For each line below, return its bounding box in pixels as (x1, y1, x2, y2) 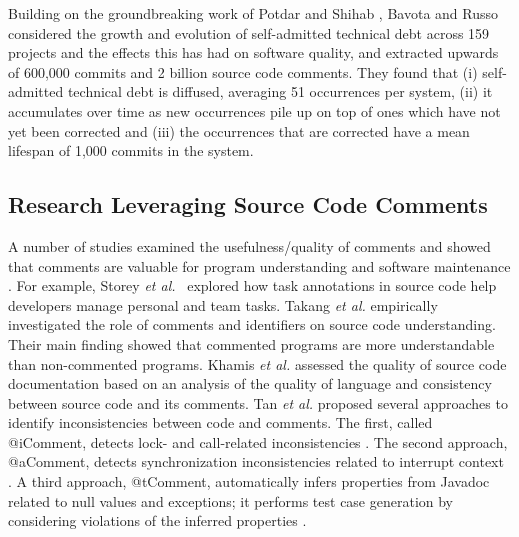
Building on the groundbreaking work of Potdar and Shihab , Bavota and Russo (8, 3, 498, 23)
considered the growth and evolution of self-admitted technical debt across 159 (8, 22, 490, 43)
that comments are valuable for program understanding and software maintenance (8, 255, 511, 276)
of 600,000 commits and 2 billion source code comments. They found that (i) (8, 61, 478, 82)
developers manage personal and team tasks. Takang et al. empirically (8, 294, 438, 315)
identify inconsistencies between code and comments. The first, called (8, 412, 433, 433)
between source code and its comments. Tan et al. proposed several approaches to (8, 392, 508, 413)
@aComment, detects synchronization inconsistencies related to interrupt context (8, 451, 504, 472)
